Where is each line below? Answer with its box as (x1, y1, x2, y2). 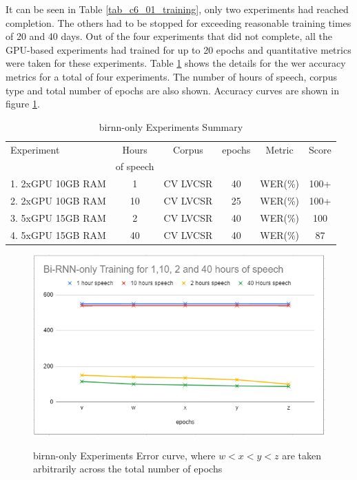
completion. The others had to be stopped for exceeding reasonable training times (6, 15, 351, 30)
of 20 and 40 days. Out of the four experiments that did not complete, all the (6, 29, 332, 43)
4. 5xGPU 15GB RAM (10, 227, 106, 242)
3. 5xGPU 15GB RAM (10, 210, 106, 225)
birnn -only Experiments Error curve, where (33, 448, 216, 462)
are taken (282, 448, 322, 462)
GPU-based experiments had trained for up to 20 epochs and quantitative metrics (6, 42, 351, 56)
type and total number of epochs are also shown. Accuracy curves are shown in (6, 83, 339, 97)
